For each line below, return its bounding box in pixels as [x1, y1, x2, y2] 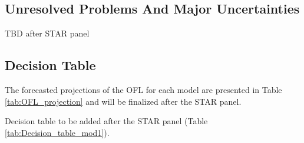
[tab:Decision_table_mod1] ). [5, 126, 110, 138]
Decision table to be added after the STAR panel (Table [5, 115, 208, 127]
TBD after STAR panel [5, 27, 90, 39]
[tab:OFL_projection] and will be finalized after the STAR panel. [5, 95, 242, 107]
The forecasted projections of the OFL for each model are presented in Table [5, 84, 282, 95]
